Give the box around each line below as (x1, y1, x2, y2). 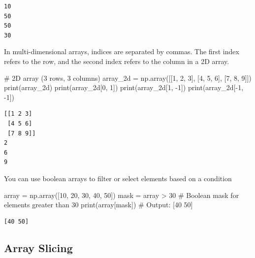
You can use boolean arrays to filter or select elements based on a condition (4, 173, 232, 183)
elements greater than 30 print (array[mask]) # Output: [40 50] (4, 199, 193, 210)
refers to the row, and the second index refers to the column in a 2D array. (4, 56, 229, 66)
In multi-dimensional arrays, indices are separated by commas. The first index (4, 46, 239, 57)
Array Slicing (4, 240, 73, 255)
